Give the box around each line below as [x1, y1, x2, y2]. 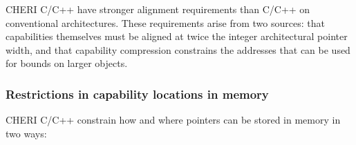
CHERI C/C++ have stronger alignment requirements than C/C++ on [6, 2, 310, 16]
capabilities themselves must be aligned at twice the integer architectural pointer [6, 29, 348, 43]
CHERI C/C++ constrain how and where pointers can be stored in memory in [6, 113, 341, 127]
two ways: [6, 126, 47, 140]
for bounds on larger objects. [6, 56, 128, 70]
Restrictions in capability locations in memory [6, 85, 269, 102]
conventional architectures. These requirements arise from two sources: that [6, 15, 325, 30]
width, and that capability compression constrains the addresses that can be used [6, 42, 350, 57]
